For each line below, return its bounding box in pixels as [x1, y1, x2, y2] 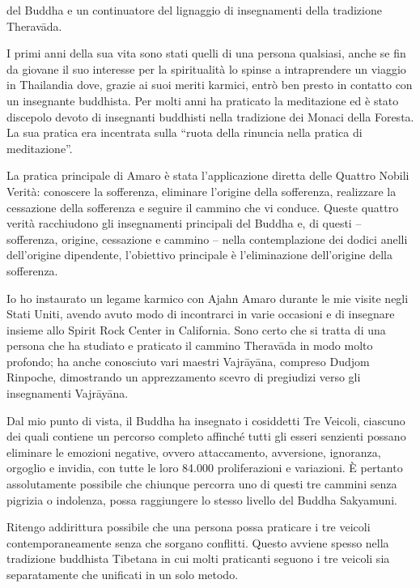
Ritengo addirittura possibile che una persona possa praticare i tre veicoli [6, 518, 371, 535]
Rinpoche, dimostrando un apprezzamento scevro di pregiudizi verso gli [6, 369, 361, 386]
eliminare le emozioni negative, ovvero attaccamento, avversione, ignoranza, [6, 443, 381, 460]
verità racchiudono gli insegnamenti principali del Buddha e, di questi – [6, 215, 362, 232]
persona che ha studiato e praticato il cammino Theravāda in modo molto [6, 337, 373, 354]
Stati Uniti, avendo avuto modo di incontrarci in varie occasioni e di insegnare [6, 305, 395, 322]
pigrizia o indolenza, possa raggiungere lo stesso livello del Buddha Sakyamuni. [6, 491, 397, 508]
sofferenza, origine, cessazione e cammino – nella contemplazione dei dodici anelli [6, 230, 408, 247]
